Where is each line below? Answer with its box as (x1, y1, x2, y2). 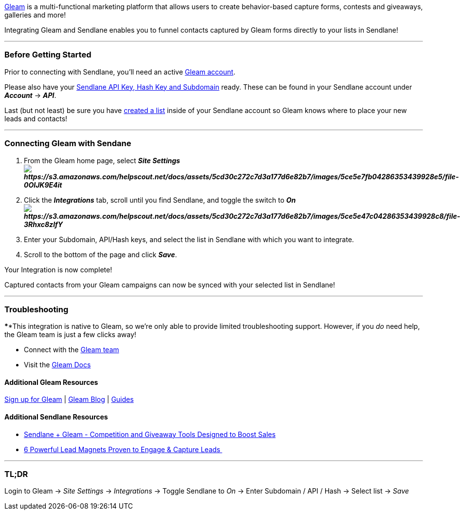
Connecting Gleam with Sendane (4, 138, 131, 149)
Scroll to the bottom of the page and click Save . (24, 250, 177, 259)
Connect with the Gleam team (24, 345, 119, 354)
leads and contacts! (4, 114, 68, 123)
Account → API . (4, 91, 56, 99)
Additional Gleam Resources (4, 378, 98, 386)
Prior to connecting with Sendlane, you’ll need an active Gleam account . (4, 67, 236, 76)
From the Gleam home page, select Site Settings (24, 156, 180, 165)
